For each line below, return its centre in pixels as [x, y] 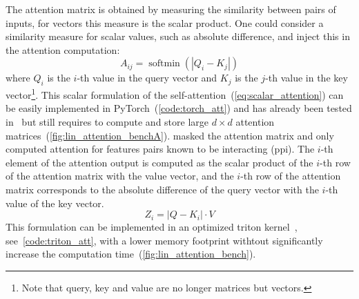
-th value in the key [307, 78]
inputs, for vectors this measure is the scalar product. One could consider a [165, 22]
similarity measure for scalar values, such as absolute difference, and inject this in [178, 36]
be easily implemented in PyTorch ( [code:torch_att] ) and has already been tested [179, 108]
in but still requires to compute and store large [107, 122]
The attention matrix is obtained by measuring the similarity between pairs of [171, 9]
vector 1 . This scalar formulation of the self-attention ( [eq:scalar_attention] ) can [175, 94]
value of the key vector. [55, 203]
